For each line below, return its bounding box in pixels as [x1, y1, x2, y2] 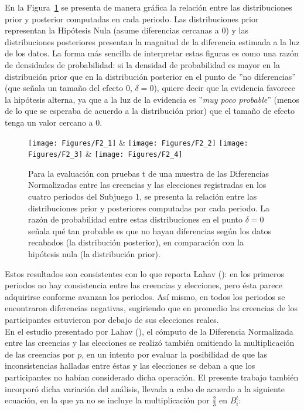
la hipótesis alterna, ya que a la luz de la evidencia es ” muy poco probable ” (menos [5, 93, 300, 105]
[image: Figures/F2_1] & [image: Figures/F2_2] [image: [28, 136, 248, 148]
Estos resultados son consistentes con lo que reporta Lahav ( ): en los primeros [5, 267, 284, 279]
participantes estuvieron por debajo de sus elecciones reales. [5, 313, 219, 325]
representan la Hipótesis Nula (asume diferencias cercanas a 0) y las [5, 24, 248, 36]
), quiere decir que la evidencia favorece [153, 82, 295, 94]
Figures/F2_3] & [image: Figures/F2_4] [28, 147, 183, 160]
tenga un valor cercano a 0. [5, 116, 103, 128]
